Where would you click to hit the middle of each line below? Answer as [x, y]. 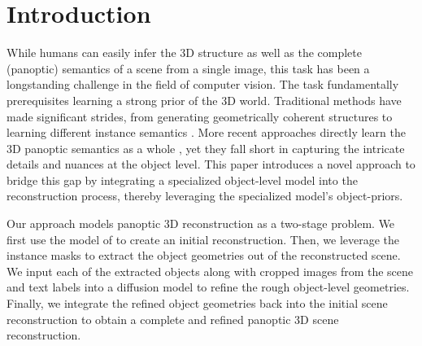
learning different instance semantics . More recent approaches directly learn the [206, 132]
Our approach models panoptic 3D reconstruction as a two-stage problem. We [201, 223]
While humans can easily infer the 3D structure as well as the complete [184, 53]
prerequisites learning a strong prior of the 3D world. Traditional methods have [204, 100]
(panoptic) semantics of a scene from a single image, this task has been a [188, 68]
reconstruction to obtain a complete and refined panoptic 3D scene [173, 319]
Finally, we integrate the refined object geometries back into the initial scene [197, 303]
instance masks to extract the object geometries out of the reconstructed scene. [204, 255]
